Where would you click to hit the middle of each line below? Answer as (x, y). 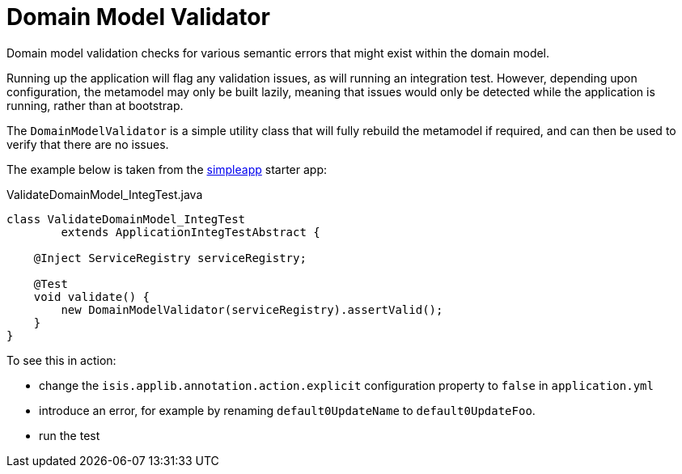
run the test (70, 435)
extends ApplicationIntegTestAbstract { (191, 232)
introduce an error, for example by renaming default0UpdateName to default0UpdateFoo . (287, 410)
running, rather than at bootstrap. (95, 105)
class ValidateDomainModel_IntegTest (126, 219)
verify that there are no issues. (88, 144)
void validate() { (92, 296)
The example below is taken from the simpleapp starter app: (167, 169)
